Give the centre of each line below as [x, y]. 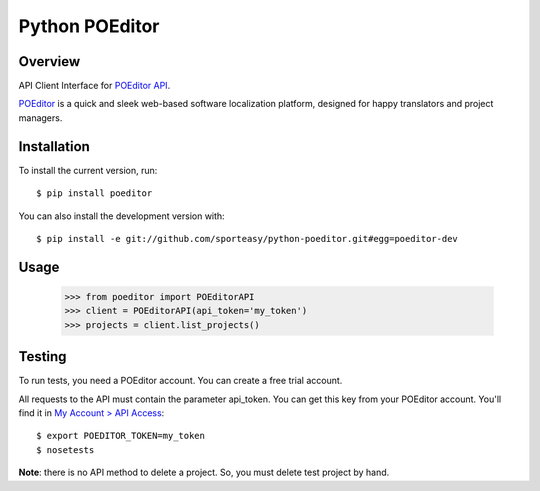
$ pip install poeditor [94, 193]
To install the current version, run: [88, 170]
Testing [42, 356]
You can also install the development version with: [121, 216]
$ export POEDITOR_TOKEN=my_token [120, 436]
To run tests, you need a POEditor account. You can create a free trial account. [180, 381]
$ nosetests [65, 449]
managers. [40, 117]
